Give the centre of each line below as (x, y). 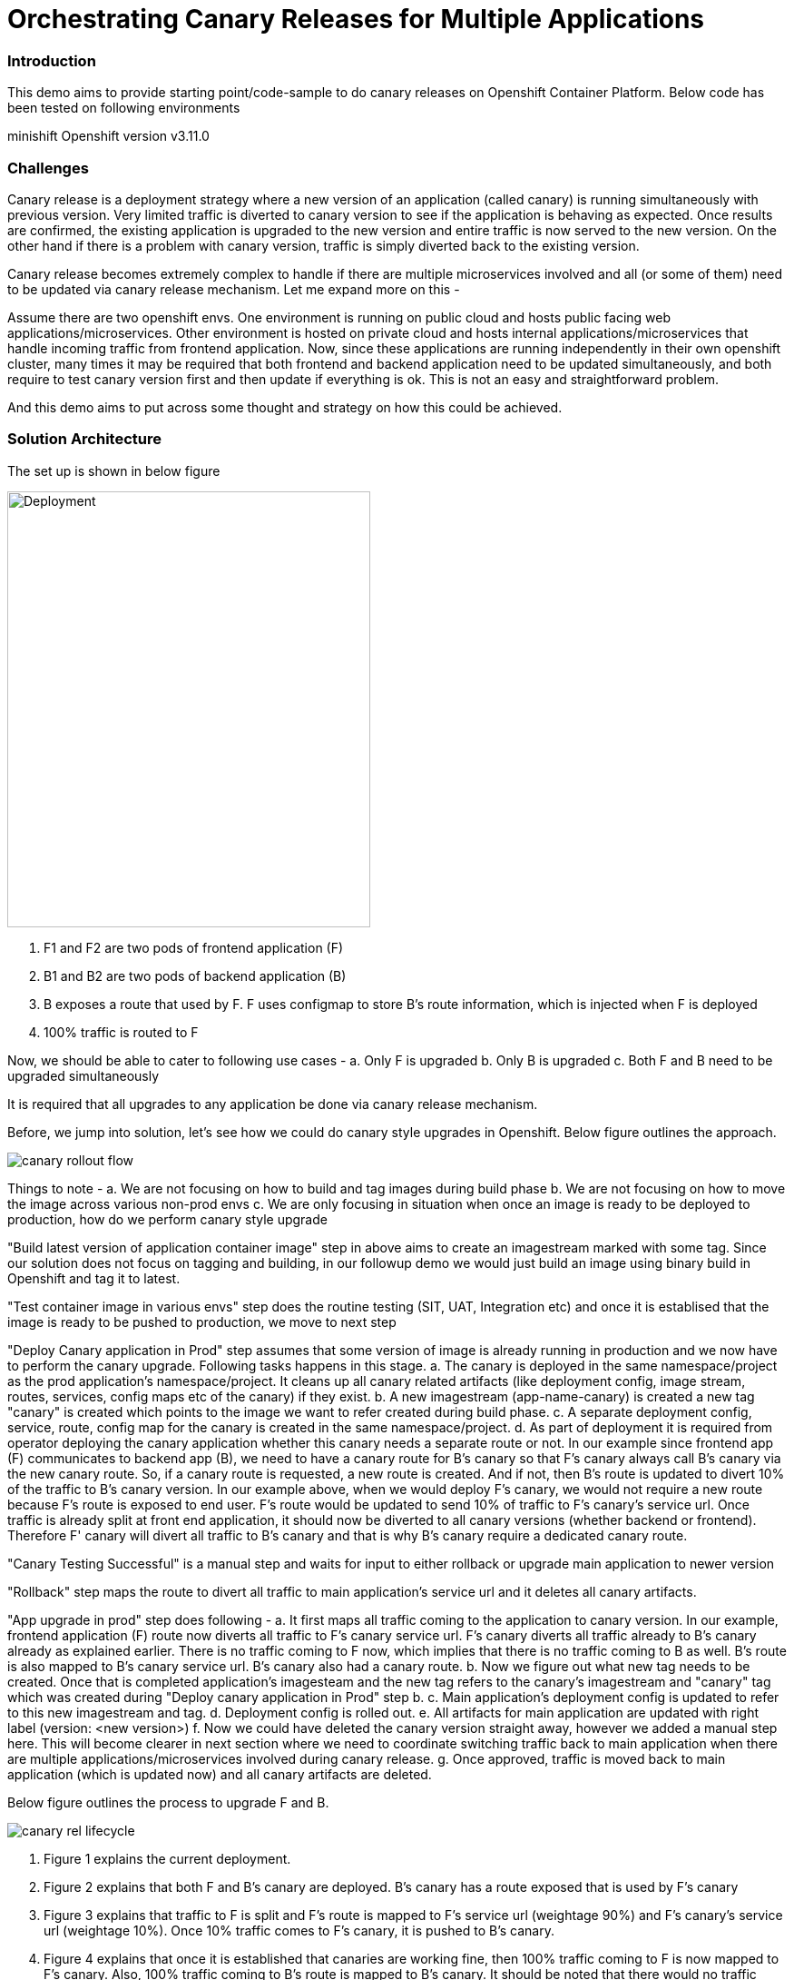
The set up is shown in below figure (114, 470)
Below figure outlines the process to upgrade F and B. (168, 1802)
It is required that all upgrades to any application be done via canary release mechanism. (273, 1104)
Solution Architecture (84, 439)
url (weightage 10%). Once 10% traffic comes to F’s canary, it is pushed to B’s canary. (299, 1930)
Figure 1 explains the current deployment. (167, 1858)
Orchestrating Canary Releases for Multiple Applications (356, 19)
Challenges (48, 168)
